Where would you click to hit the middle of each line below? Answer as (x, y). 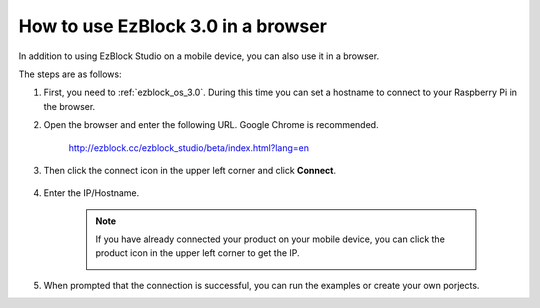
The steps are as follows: (70, 74)
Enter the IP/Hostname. (91, 193)
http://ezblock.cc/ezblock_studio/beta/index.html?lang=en (189, 147)
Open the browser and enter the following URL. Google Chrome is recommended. (211, 125)
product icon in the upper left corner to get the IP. (197, 253)
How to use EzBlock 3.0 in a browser (172, 26)
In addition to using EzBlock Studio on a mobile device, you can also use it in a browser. (199, 56)
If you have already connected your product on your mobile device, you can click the (270, 239)
